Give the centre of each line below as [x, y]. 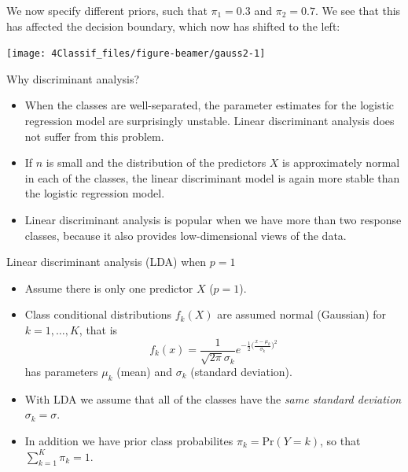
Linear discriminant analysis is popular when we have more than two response [213, 219]
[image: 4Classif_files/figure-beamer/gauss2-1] [136, 54]
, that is [98, 329]
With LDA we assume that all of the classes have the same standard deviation [213, 398]
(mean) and [145, 372]
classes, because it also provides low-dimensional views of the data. [186, 235]
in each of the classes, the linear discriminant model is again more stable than [212, 177]
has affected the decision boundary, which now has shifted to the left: [173, 26]
